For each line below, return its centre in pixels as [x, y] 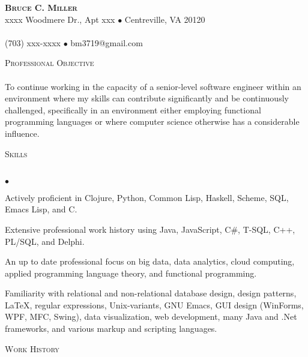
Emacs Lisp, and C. [41, 209]
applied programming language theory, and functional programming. [131, 273]
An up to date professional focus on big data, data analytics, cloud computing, [150, 261]
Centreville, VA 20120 [165, 19]
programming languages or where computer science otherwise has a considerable [152, 121]
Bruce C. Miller [41, 7]
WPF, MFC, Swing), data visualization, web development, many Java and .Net [151, 316]
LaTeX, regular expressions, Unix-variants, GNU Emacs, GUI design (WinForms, [154, 304]
